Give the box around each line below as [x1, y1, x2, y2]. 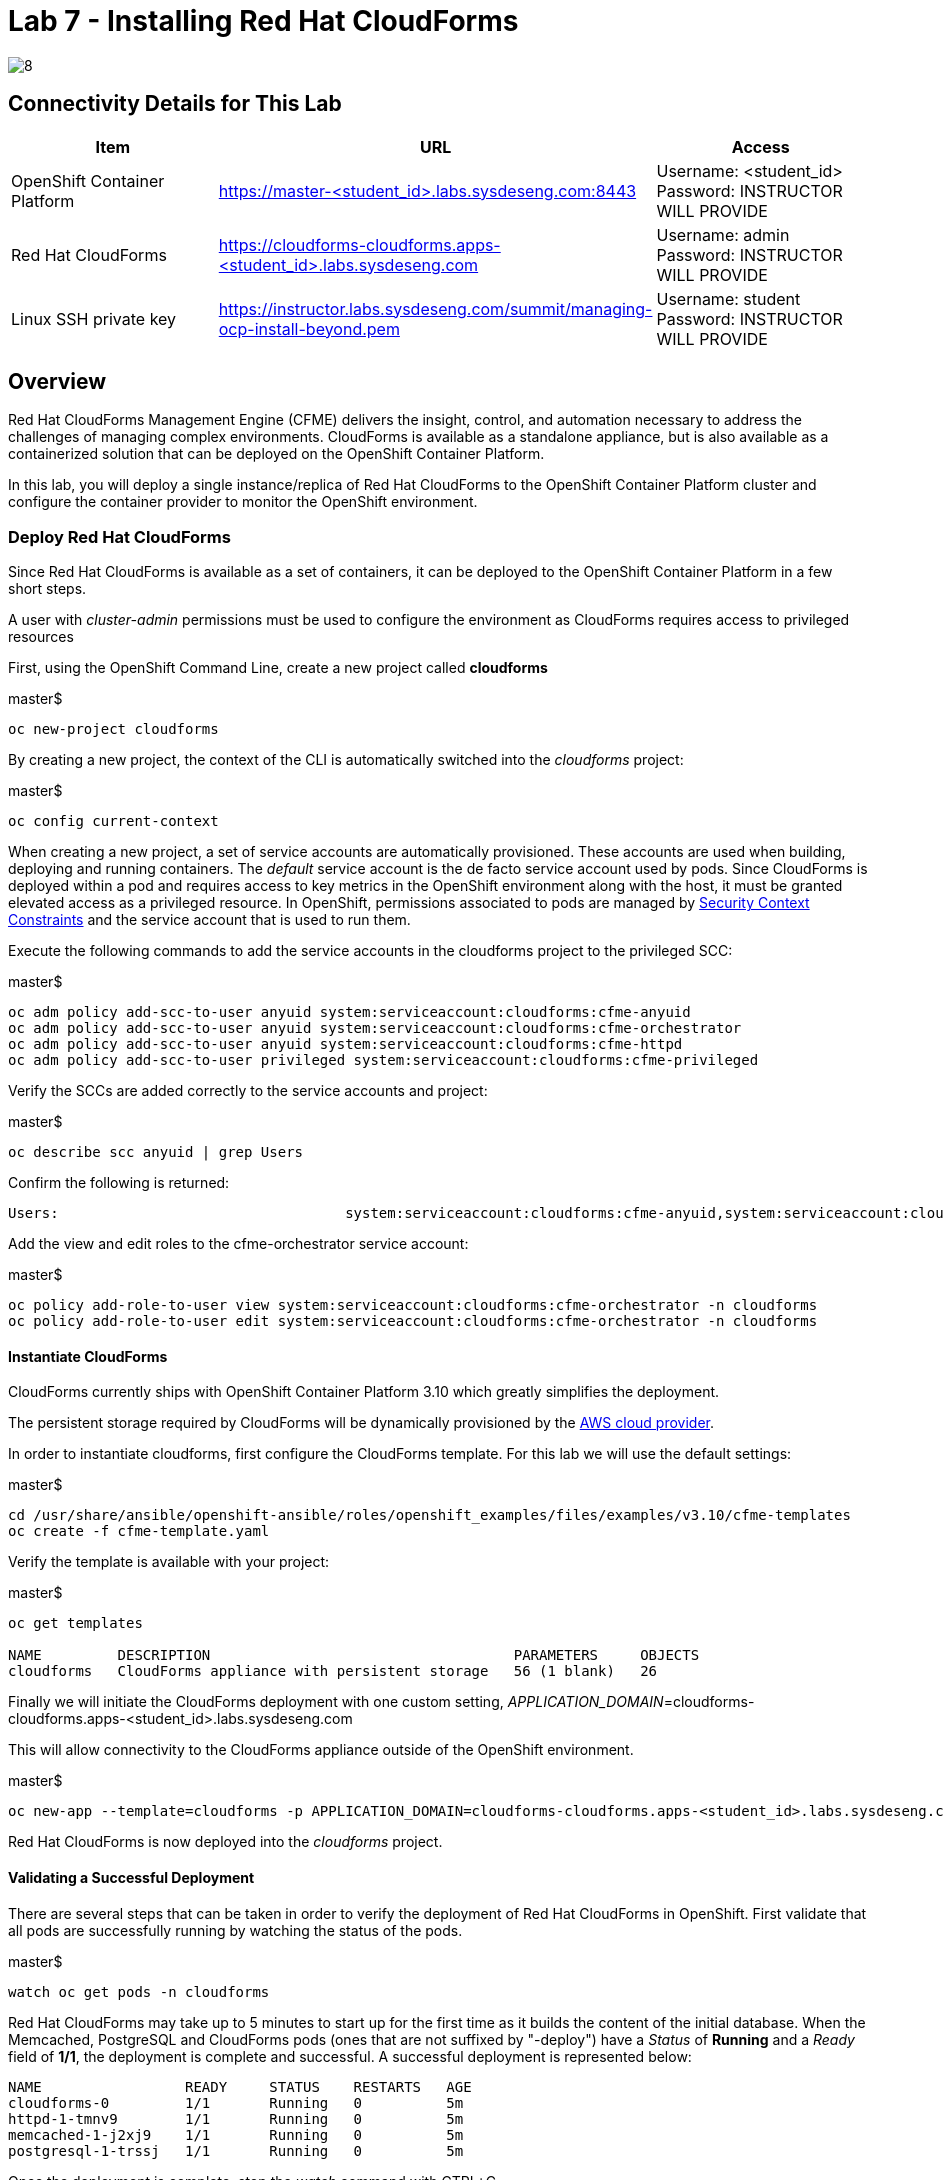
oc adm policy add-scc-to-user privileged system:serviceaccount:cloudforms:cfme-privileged [8, 1052, 759, 1069]
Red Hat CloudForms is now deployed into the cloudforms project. [8, 1833, 443, 1851]
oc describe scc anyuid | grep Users [8, 1144, 304, 1161]
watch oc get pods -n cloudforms [8, 1983, 270, 2000]
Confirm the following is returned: [8, 1174, 230, 1192]
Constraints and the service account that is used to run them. [8, 911, 411, 929]
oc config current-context [8, 813, 219, 830]
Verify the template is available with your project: [8, 1553, 330, 1571]
